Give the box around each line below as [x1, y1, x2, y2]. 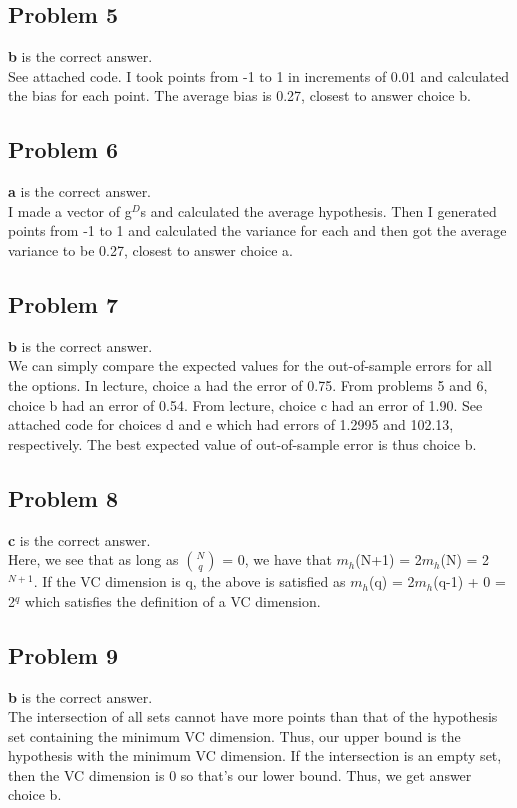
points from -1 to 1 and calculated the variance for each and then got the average [8, 220, 507, 241]
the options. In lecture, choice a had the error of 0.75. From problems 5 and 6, [8, 374, 488, 395]
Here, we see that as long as [8, 549, 179, 570]
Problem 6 [8, 134, 118, 165]
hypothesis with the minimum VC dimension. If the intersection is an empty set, [8, 745, 502, 766]
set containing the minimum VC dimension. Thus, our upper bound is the [8, 725, 461, 746]
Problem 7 [8, 288, 118, 319]
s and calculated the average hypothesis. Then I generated [140, 200, 497, 221]
